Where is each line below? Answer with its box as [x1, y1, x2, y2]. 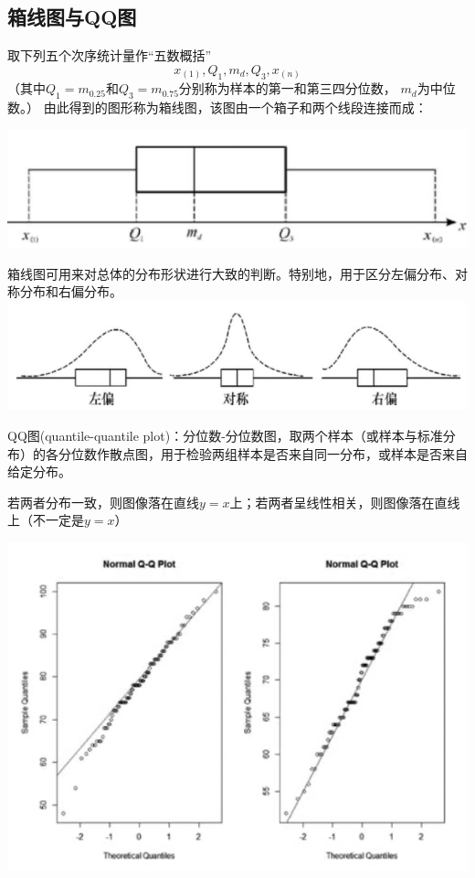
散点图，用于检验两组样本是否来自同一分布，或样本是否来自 [109, 444, 468, 463]
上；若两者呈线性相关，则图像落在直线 [229, 492, 460, 511]
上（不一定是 [7, 510, 84, 530]
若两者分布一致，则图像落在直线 [7, 492, 199, 511]
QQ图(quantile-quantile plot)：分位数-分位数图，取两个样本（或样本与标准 [7, 425, 443, 444]
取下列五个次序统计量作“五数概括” [7, 46, 212, 65]
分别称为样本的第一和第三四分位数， [178, 79, 396, 98]
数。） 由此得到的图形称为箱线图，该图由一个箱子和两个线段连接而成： [7, 98, 427, 117]
